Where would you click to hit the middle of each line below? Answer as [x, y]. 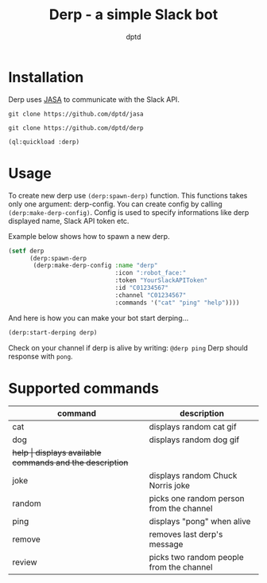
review [25, 562]
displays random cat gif [193, 427]
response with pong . [41, 356]
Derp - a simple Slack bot [133, 15]
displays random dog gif [194, 440]
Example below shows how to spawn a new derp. [89, 236]
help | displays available [57, 453]
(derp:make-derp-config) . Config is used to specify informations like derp [129, 212]
